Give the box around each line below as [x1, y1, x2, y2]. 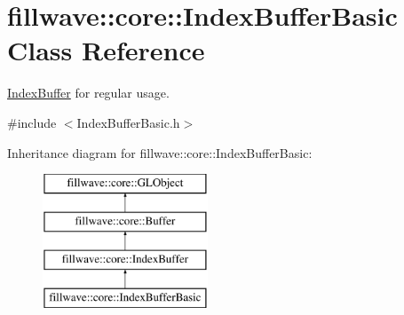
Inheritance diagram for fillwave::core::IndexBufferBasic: [7, 143, 313, 161]
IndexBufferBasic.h [76, 113, 180, 131]
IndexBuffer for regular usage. [7, 83, 170, 102]
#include [7, 113, 57, 131]
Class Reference [7, 32, 205, 68]
